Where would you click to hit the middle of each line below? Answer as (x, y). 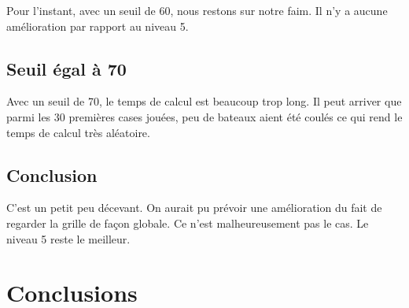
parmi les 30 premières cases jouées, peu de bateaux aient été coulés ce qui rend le (204, 116)
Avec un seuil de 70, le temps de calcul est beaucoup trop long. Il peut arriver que (204, 101)
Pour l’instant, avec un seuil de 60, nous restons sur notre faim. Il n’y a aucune (197, 10)
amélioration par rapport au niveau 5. (98, 26)
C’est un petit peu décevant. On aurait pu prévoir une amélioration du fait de (194, 208)
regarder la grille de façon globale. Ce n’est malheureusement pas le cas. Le (188, 223)
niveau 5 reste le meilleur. (68, 238)
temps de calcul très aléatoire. (78, 132)
